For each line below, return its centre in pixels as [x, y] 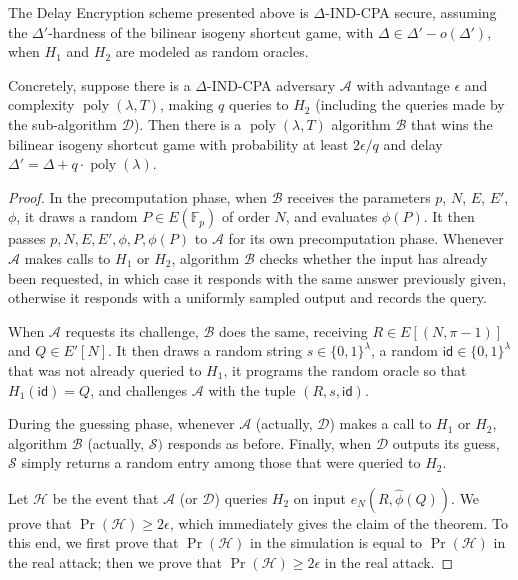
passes [27, 238]
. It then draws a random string [205, 350]
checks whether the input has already [373, 257]
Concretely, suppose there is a [99, 84]
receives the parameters [359, 196]
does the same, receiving [293, 330]
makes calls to [67, 257]
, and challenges [139, 389]
